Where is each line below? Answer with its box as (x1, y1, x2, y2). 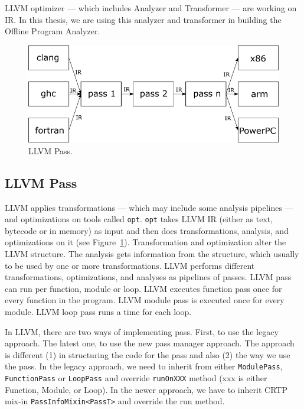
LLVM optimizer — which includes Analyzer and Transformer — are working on (5, 2, 297, 14)
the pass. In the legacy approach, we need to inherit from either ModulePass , (5, 360, 283, 372)
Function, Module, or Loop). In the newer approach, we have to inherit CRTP (5, 383, 287, 395)
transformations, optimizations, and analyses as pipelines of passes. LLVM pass (5, 271, 292, 283)
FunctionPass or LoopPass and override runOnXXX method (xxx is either (5, 372, 267, 384)
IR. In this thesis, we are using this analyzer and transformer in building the (5, 13, 282, 25)
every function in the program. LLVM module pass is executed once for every (5, 294, 285, 306)
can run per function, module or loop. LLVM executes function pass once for (5, 282, 282, 294)
